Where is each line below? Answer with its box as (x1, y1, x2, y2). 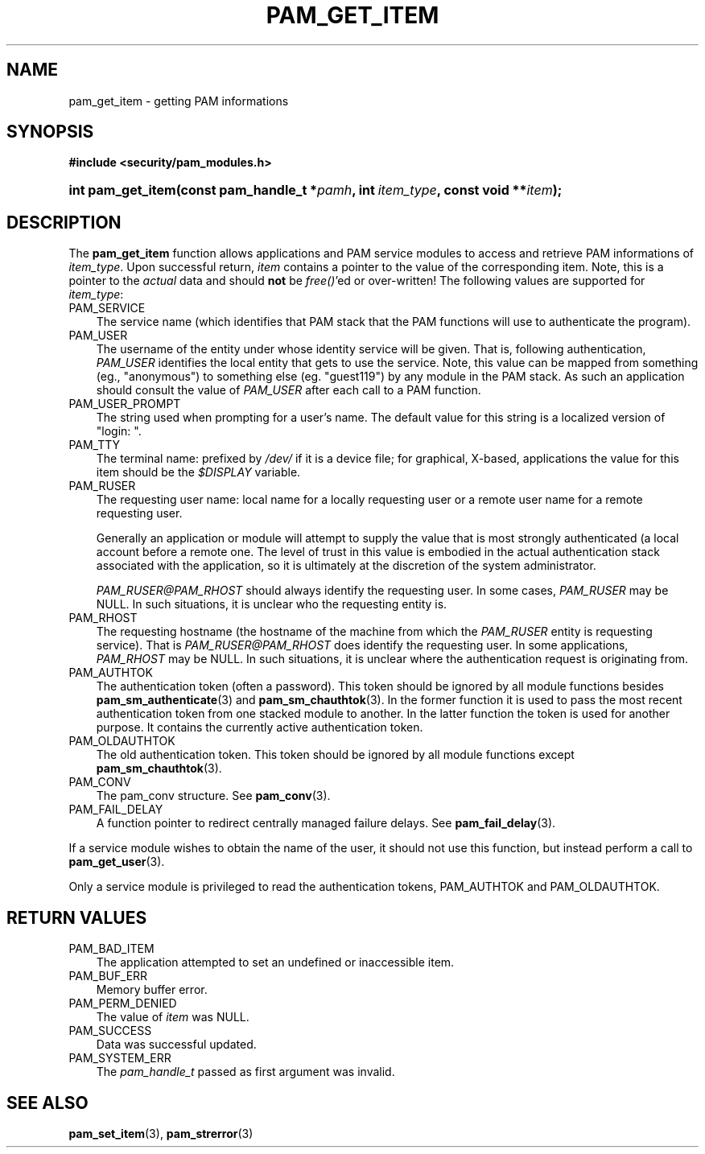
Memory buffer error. (96, 983, 208, 997)
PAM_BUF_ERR (68, 969, 148, 983)
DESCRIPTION (6, 212, 122, 233)
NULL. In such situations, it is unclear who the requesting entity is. (96, 597, 447, 612)
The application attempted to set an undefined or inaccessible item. (96, 955, 455, 970)
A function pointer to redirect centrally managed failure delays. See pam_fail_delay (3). (96, 816, 556, 830)
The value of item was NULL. (96, 1010, 249, 1024)
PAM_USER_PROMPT (68, 397, 181, 411)
